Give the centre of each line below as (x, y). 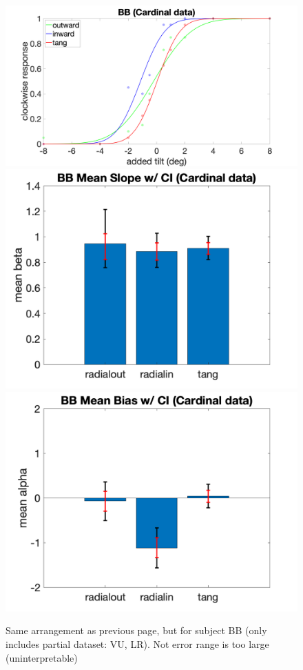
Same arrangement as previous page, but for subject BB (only (136, 630)
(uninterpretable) (42, 657)
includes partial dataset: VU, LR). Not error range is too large (137, 644)
